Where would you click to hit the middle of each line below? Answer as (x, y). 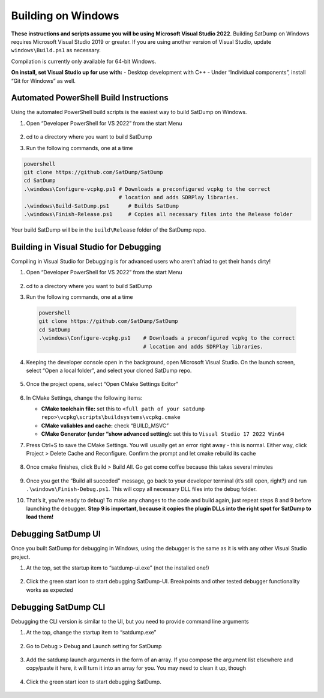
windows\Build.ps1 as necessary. (56, 50)
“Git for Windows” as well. (43, 80)
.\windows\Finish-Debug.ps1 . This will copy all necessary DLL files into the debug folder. (142, 489)
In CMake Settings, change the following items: (84, 398)
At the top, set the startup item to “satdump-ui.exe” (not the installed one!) (118, 568)
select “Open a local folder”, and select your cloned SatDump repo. (109, 370)
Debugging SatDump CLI (58, 607)
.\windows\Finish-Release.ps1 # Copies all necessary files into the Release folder (158, 214)
